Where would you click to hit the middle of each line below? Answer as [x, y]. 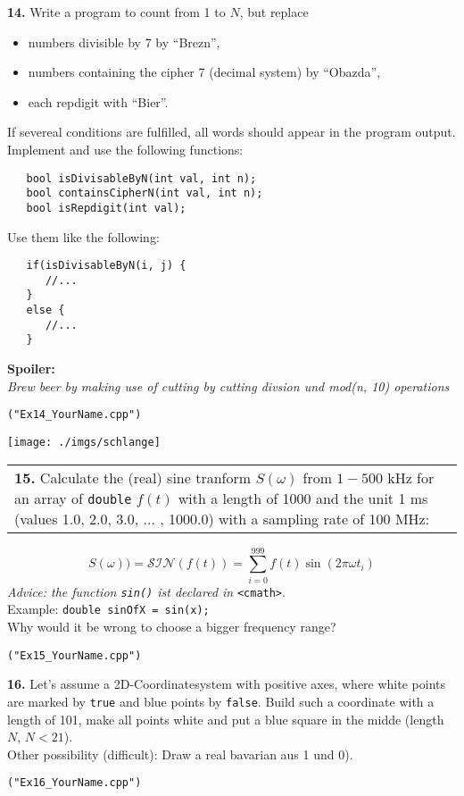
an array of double [73, 498]
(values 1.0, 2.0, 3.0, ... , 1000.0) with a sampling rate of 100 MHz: [222, 518]
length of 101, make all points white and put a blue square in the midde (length [226, 719]
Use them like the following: [83, 236]
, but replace [274, 12]
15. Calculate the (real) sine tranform [133, 477]
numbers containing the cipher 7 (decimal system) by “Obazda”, [204, 72]
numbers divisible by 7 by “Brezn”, [124, 42]
